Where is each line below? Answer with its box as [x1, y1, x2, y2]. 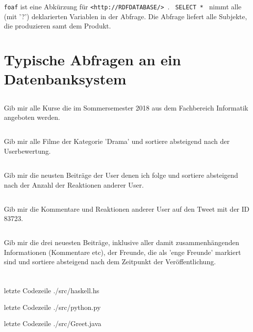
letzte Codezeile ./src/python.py [4, 302, 101, 312]
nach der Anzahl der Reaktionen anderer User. [4, 179, 144, 190]
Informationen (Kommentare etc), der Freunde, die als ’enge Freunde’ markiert [4, 247, 241, 257]
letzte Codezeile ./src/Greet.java [4, 318, 101, 329]
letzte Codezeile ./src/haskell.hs [4, 285, 100, 296]
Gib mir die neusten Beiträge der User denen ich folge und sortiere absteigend [4, 169, 238, 180]
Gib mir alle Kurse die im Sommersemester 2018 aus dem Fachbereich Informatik [4, 102, 249, 112]
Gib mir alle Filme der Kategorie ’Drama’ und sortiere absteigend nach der [4, 136, 230, 146]
